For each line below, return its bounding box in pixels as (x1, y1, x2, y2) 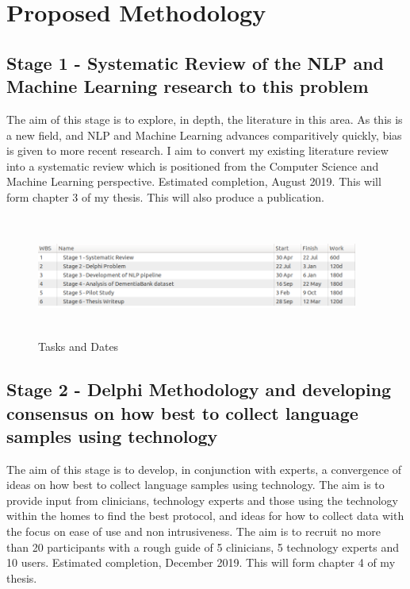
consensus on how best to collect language (6, 400, 358, 425)
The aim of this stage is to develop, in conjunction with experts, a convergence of (6, 460, 402, 477)
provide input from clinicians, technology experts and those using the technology (6, 491, 398, 508)
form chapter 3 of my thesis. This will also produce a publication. (6, 188, 324, 205)
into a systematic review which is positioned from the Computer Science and (6, 157, 379, 174)
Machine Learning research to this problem (6, 74, 369, 98)
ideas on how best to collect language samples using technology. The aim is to (6, 476, 385, 493)
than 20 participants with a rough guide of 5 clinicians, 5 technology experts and (6, 538, 400, 555)
